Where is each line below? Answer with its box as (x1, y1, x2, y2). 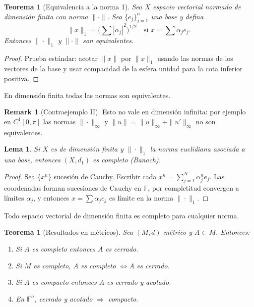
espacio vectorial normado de (153, 1, 241, 11)
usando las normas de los (157, 52, 233, 63)
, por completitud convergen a (148, 183, 239, 193)
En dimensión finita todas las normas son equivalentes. (4, 90, 171, 100)
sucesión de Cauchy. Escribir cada (54, 171, 157, 181)
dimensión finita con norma (4, 11, 88, 21)
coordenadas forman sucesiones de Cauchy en (4, 183, 141, 193)
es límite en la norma (109, 193, 174, 203)
